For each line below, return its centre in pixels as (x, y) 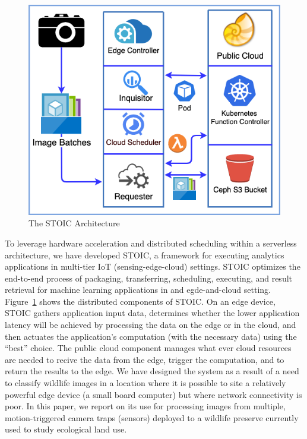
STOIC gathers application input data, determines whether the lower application (152, 313)
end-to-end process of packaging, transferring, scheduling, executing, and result (149, 278)
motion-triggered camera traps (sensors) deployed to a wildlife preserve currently (152, 417)
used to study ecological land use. (66, 429)
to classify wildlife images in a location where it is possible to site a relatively (145, 383)
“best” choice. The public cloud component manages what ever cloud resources (148, 348)
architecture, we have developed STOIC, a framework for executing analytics (145, 255)
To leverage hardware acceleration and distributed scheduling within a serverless (151, 243)
